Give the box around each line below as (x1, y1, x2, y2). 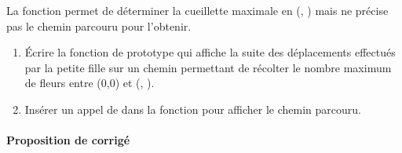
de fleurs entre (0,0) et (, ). (24, 75, 155, 91)
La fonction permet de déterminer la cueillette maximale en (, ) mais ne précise (6, 2, 389, 18)
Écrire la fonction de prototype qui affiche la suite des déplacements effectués (24, 44, 396, 60)
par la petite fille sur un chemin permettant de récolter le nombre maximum (24, 59, 392, 75)
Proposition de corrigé (6, 132, 130, 148)
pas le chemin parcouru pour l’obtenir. (6, 17, 192, 34)
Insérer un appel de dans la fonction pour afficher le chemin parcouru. (24, 100, 361, 117)
